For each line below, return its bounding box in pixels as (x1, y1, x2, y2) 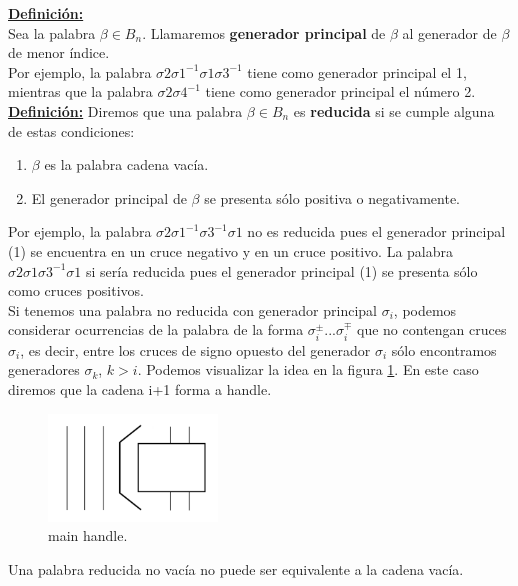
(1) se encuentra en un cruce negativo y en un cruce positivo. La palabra (8, 240, 453, 261)
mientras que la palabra (8, 81, 153, 102)
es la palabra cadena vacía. (44, 154, 209, 175)
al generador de (402, 22, 497, 43)
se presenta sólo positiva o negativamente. (204, 187, 461, 208)
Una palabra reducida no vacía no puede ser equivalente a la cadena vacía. (8, 559, 464, 580)
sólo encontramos (391, 339, 497, 360)
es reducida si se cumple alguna (293, 100, 495, 121)
